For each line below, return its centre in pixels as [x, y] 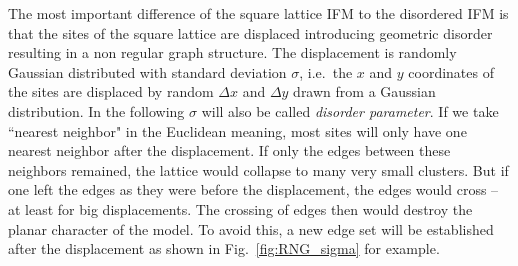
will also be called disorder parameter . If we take [350, 110]
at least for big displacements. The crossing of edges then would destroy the [240, 208]
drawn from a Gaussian [364, 91]
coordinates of [451, 71]
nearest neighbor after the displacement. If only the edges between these [229, 150]
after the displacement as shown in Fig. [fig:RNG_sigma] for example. [224, 248]
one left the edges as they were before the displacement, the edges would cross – [253, 189]
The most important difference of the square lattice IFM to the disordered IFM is [258, 13]
